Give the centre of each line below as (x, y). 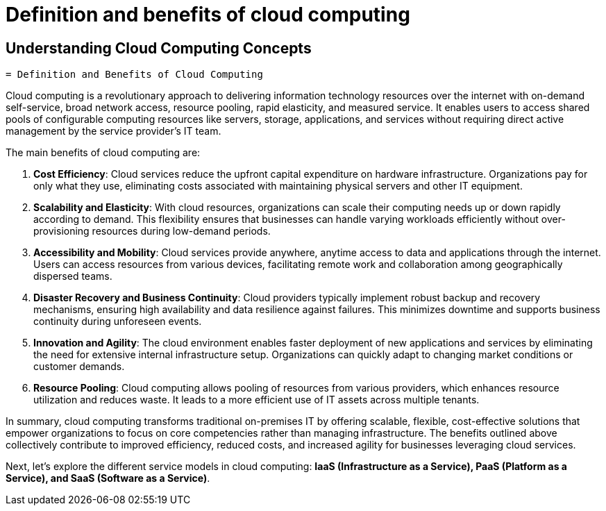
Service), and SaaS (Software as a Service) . (108, 478)
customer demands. (79, 367)
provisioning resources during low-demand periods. (152, 231)
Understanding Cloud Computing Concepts (159, 48)
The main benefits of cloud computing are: (103, 153)
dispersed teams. (73, 276)
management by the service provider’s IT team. (113, 131)
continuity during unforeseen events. (118, 321)
